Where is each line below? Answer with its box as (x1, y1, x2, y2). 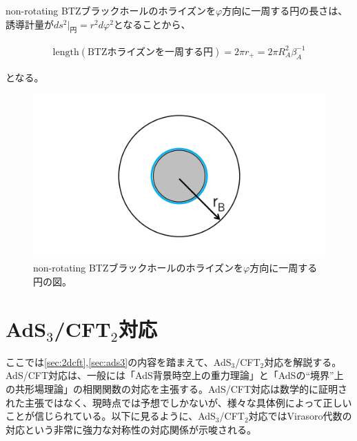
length (52, 47, 79, 57)
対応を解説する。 (264, 354, 342, 369)
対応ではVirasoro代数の (248, 409, 352, 423)
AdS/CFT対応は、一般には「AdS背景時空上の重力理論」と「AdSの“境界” (6, 368, 334, 382)
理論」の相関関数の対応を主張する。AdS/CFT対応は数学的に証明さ (43, 381, 348, 396)
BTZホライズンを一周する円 (87, 47, 214, 57)
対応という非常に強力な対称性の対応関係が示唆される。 (6, 422, 256, 436)
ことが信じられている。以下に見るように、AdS (6, 409, 216, 423)
